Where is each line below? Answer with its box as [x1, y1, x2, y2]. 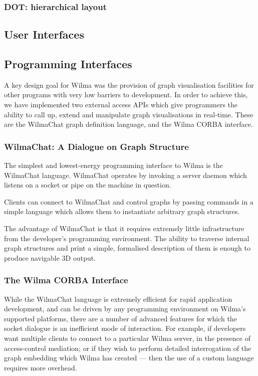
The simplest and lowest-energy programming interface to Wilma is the [4, 160, 223, 170]
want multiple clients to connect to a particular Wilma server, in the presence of [4, 332, 250, 343]
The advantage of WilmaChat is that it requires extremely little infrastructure [4, 223, 244, 233]
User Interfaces [4, 27, 84, 42]
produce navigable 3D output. [4, 252, 96, 263]
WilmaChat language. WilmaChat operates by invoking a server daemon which [4, 169, 247, 180]
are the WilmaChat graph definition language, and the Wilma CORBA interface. [4, 119, 253, 129]
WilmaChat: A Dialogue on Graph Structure [4, 140, 189, 152]
